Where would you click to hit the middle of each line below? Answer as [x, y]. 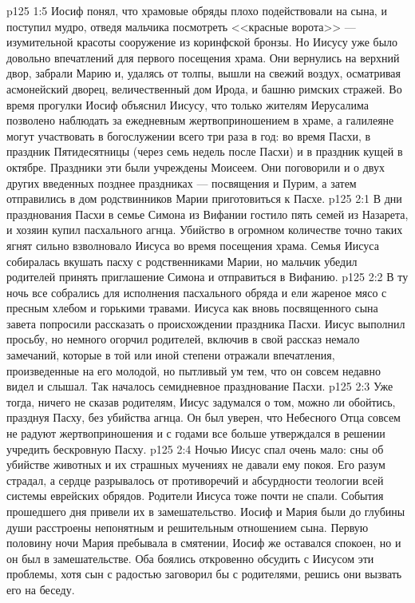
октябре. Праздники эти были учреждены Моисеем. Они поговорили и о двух [196, 167]
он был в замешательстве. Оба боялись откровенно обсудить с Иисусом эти [190, 558]
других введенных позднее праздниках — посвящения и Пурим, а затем [182, 182]
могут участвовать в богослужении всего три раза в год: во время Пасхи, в [189, 135]
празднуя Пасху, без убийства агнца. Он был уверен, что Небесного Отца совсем [204, 417]
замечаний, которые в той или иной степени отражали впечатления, [171, 355]
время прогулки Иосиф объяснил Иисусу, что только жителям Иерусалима [188, 104]
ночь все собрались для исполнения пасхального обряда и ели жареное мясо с [197, 292]
